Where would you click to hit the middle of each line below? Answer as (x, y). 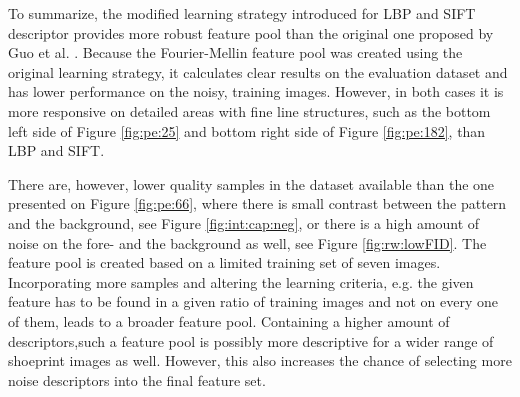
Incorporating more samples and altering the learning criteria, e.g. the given (241, 281)
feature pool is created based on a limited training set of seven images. (224, 262)
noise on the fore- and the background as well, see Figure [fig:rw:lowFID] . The (247, 242)
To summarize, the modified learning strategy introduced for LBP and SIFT (242, 13)
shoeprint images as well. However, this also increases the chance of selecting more (260, 360)
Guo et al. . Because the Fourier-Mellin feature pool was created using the (235, 52)
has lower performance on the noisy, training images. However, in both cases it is (256, 91)
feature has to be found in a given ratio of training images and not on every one (253, 301)
